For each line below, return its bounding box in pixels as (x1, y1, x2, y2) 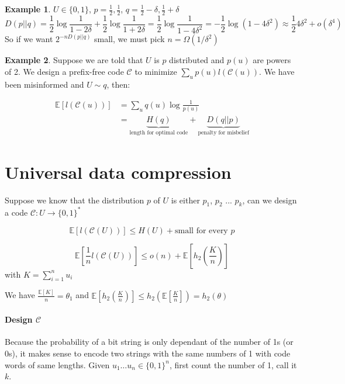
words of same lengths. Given (5, 358, 110, 371)
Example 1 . (5, 3, 51, 15)
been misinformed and (5, 78, 84, 90)
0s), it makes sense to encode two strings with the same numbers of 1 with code (5, 347, 291, 359)
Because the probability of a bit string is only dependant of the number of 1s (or (5, 335, 294, 348)
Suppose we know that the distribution (5, 193, 144, 206)
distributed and (169, 54, 225, 66)
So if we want (5, 33, 53, 45)
